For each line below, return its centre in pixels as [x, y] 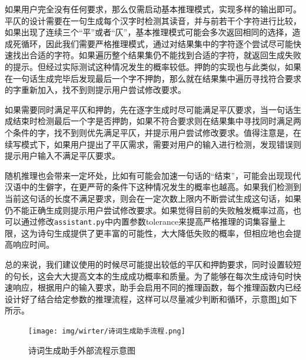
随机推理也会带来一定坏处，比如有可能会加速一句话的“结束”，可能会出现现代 [153, 175]
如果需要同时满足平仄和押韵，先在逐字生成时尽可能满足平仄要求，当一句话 [149, 109]
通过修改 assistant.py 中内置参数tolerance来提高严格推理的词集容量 [149, 221]
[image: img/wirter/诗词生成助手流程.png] [107, 331]
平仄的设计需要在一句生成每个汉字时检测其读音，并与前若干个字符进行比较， [153, 20]
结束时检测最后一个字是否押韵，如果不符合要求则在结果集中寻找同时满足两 [157, 121]
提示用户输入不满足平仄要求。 [62, 156]
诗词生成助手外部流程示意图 [82, 350]
